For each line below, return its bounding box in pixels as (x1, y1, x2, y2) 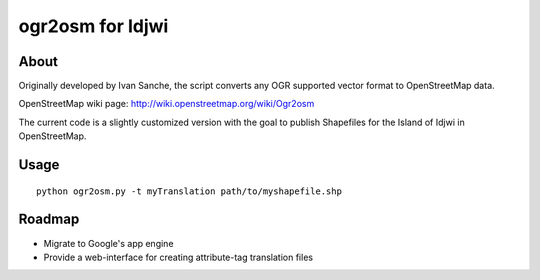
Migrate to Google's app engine (43, 237, 174, 249)
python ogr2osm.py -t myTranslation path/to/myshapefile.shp (36, 185, 342, 197)
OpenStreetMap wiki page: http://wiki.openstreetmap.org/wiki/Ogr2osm (18, 98, 315, 110)
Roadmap (18, 211, 80, 228)
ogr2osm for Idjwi (18, 15, 169, 37)
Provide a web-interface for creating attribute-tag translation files (43, 251, 314, 263)
